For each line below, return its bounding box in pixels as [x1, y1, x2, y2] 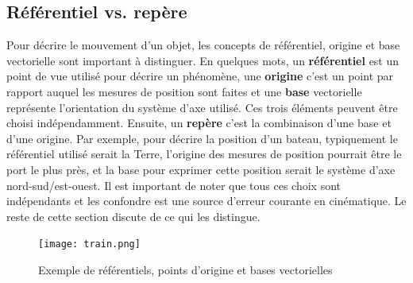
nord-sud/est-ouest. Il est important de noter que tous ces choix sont [6, 176, 342, 193]
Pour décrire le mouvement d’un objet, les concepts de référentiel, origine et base [6, 37, 400, 53]
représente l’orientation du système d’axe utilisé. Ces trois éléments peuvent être [6, 99, 398, 115]
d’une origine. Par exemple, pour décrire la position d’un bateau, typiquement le [6, 130, 398, 146]
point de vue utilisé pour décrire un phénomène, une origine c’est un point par [6, 68, 394, 84]
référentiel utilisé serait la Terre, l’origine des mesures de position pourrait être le [6, 145, 402, 162]
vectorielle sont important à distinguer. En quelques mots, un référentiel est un [6, 52, 399, 68]
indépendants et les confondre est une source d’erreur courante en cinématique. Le [6, 192, 407, 209]
